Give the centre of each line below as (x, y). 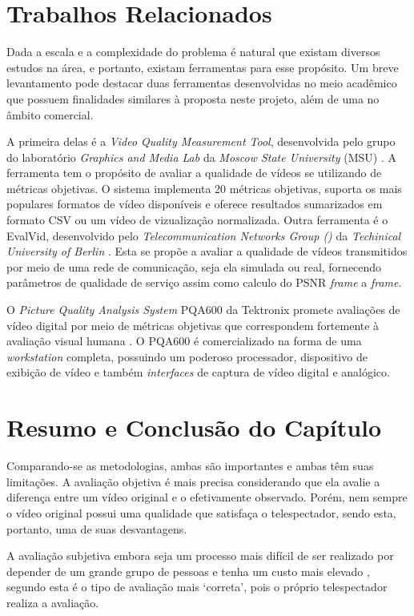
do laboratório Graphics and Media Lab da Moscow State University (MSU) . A (201, 157)
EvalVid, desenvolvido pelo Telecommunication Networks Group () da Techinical (204, 235)
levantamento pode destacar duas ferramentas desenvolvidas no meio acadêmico (202, 83)
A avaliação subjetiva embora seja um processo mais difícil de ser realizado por (200, 556)
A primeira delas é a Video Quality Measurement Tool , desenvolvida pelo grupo (201, 141)
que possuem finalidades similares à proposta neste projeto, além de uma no (193, 98)
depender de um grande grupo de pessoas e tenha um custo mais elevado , (188, 571)
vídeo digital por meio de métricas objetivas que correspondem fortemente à (193, 325)
